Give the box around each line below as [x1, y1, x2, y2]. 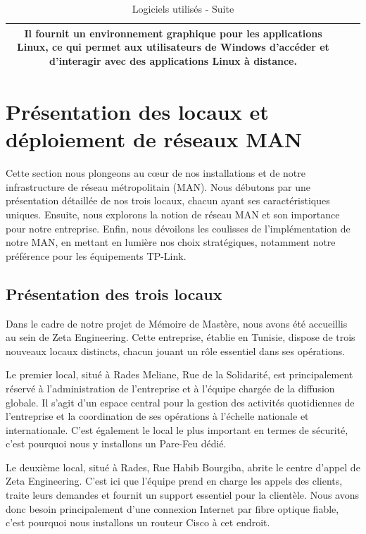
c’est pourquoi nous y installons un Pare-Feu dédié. [6, 436, 227, 451]
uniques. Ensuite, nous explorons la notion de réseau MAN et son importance [6, 206, 340, 221]
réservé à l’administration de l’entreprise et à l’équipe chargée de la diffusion [6, 380, 335, 395]
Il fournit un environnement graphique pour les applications [24, 25, 322, 40]
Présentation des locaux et [6, 97, 269, 126]
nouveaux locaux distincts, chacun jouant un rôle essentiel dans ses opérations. [6, 343, 346, 358]
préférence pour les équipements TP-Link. [6, 248, 187, 263]
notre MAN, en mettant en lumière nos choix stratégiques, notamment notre [6, 235, 336, 249]
